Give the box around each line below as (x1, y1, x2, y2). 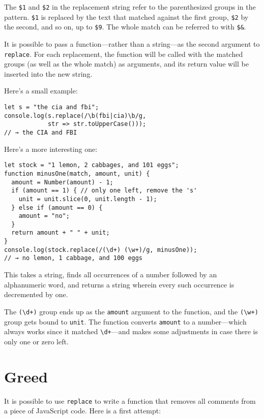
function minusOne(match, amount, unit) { (4, 170, 150, 177)
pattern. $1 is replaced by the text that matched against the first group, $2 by (4, 11, 249, 22)
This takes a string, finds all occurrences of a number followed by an (4, 269, 217, 280)
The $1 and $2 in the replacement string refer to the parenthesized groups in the (4, 2, 256, 12)
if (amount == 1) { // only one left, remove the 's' (11, 187, 197, 195)
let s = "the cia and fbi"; (4, 104, 99, 111)
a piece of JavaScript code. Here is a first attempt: (4, 405, 161, 416)
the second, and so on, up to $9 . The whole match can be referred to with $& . (4, 21, 246, 32)
